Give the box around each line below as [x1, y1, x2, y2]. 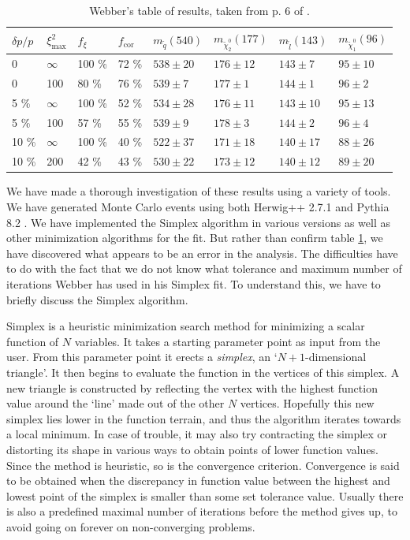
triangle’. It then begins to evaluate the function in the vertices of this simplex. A [6, 363, 400, 380]
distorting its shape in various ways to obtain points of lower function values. [6, 441, 379, 457]
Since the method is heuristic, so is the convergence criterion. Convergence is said [6, 456, 400, 473]
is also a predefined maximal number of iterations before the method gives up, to [6, 503, 397, 520]
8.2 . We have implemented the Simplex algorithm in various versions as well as [6, 214, 390, 230]
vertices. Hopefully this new [240, 395, 375, 412]
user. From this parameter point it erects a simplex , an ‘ [6, 348, 278, 365]
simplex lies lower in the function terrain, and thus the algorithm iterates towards [6, 410, 401, 426]
